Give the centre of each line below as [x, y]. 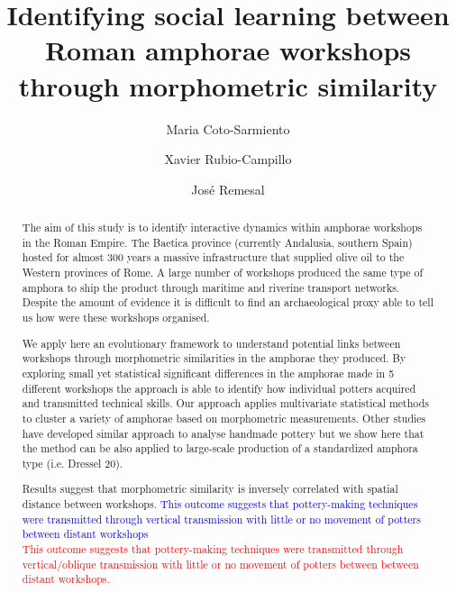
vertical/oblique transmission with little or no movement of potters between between [220, 564]
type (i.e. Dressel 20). [73, 463]
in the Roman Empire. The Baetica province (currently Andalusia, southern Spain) [217, 242]
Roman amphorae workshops [228, 50]
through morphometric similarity [228, 85]
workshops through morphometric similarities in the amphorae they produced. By [214, 358]
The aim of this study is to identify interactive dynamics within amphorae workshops [222, 228]
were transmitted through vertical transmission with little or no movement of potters [221, 519]
